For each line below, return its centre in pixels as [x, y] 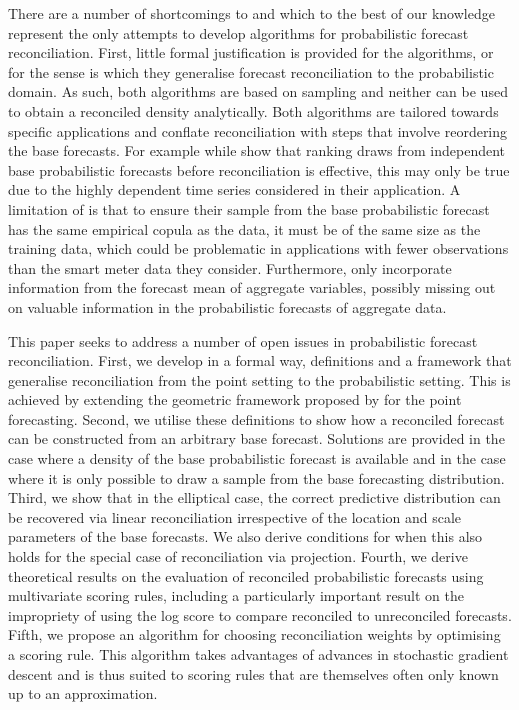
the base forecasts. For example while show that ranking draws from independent [257, 150]
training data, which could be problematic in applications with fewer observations [258, 248]
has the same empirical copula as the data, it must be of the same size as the [244, 228]
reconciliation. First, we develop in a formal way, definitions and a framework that [260, 360]
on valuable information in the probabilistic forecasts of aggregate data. [227, 306]
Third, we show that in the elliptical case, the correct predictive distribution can [254, 497]
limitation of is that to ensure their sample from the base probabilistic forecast [249, 208]
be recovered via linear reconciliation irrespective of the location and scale [235, 516]
